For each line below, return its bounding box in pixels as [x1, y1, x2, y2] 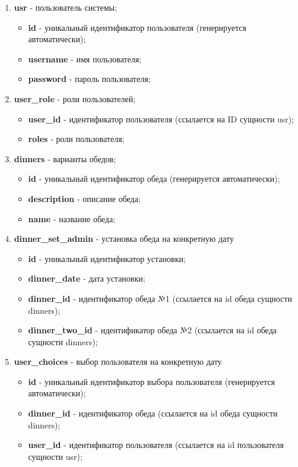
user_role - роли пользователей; [14, 92, 136, 105]
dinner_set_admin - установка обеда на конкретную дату [14, 232, 234, 245]
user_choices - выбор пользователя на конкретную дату [14, 355, 222, 368]
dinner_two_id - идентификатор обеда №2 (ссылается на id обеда [28, 324, 277, 336]
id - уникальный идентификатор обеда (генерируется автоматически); [28, 172, 280, 185]
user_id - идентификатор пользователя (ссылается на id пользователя [28, 438, 284, 451]
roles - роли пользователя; [28, 132, 125, 145]
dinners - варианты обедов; [14, 152, 116, 165]
